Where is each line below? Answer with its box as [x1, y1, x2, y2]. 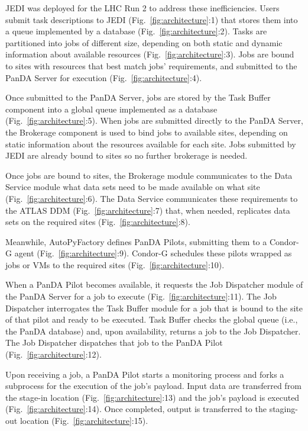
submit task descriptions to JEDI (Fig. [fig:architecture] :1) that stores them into [5, 13, 298, 25]
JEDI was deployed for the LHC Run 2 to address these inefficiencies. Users [5, 2, 280, 14]
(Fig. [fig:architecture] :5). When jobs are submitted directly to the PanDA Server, [5, 114, 303, 127]
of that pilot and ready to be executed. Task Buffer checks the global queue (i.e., [5, 313, 298, 326]
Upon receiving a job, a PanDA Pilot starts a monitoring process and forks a [5, 368, 284, 380]
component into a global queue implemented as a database [5, 102, 218, 115]
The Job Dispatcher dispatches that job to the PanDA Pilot [5, 336, 223, 349]
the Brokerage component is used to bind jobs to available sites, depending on [5, 126, 288, 138]
